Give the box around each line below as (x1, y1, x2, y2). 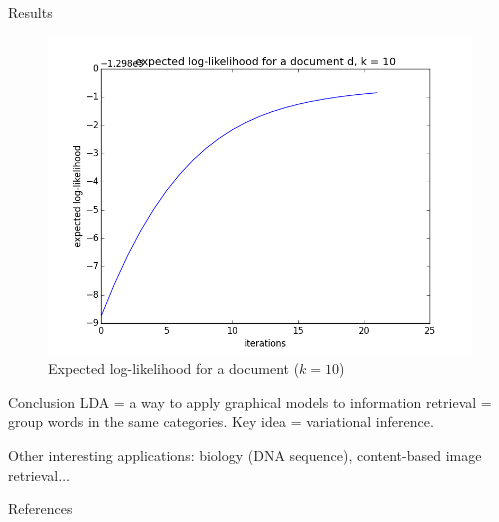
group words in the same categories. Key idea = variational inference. (8, 411, 434, 432)
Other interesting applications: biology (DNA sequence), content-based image (8, 444, 482, 465)
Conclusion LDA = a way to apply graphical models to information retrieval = (8, 391, 492, 412)
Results (8, 2, 53, 22)
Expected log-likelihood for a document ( (48, 358, 300, 379)
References (8, 498, 73, 519)
